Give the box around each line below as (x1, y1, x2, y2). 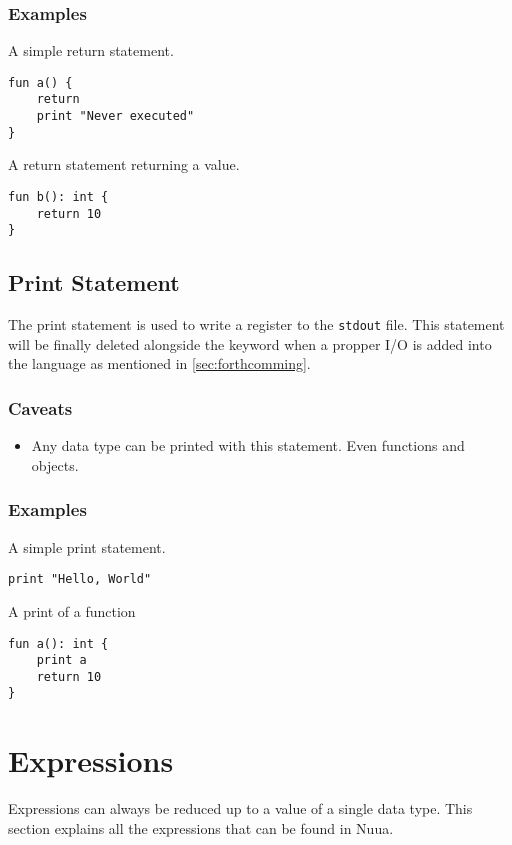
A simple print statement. (8, 536, 166, 557)
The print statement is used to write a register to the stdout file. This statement (8, 314, 505, 335)
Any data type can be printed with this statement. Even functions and (31, 435, 465, 456)
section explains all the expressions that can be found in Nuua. (8, 817, 394, 838)
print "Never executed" (36, 109, 195, 124)
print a (36, 653, 87, 668)
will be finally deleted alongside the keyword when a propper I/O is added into (8, 333, 492, 354)
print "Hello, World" (8, 572, 152, 587)
